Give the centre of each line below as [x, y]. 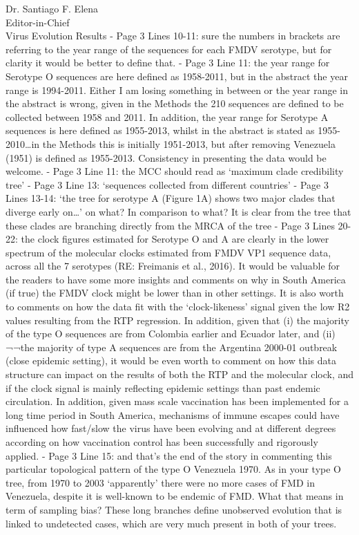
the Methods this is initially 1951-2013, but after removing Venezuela [189, 143]
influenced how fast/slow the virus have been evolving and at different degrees [171, 428]
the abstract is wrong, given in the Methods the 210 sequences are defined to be [175, 103]
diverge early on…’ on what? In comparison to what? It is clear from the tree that [178, 211]
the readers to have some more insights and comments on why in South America [176, 279]
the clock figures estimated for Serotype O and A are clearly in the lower [175, 239]
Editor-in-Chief [38, 22]
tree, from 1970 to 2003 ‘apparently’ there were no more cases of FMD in [160, 482]
